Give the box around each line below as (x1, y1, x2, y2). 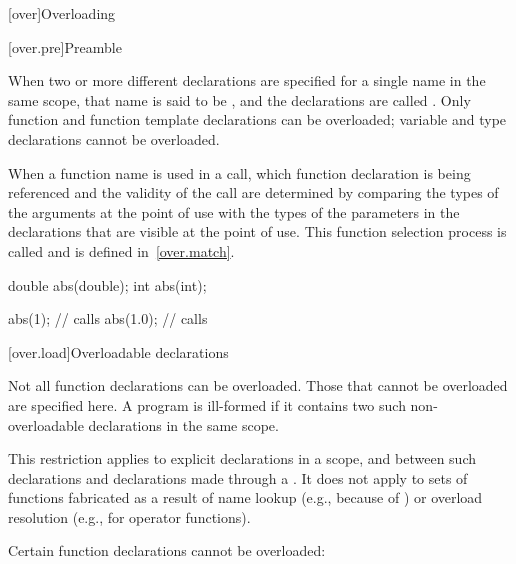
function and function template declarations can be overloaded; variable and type (8, 109, 507, 130)
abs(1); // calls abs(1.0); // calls (8, 308, 208, 329)
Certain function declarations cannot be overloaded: (8, 540, 326, 561)
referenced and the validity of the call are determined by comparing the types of (8, 182, 499, 203)
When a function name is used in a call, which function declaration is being (8, 162, 471, 183)
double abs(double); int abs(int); (8, 274, 207, 295)
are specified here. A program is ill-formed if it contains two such (8, 394, 406, 415)
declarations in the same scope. (88, 414, 279, 435)
